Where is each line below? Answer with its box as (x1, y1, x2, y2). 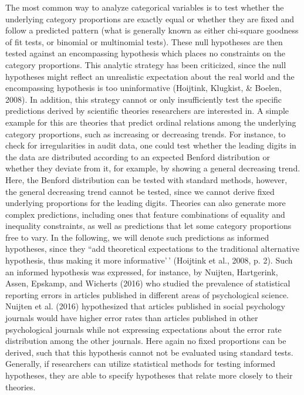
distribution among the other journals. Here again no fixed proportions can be (5, 335, 286, 347)
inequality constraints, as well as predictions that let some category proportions (5, 220, 292, 232)
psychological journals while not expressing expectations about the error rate (5, 323, 282, 335)
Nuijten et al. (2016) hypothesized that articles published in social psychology (5, 300, 285, 312)
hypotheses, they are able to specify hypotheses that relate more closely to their (5, 369, 293, 381)
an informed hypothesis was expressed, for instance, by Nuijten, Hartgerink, (5, 265, 278, 278)
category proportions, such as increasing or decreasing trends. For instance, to (5, 127, 286, 140)
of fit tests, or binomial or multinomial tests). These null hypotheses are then (5, 35, 283, 48)
